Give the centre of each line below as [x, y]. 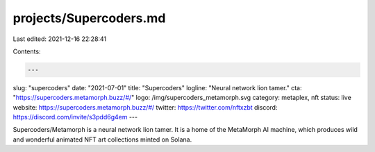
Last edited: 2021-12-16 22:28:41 [60, 39]
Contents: [27, 51]
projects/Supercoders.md [89, 18]
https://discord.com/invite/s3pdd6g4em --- [75, 117]
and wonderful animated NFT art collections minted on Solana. [102, 140]
